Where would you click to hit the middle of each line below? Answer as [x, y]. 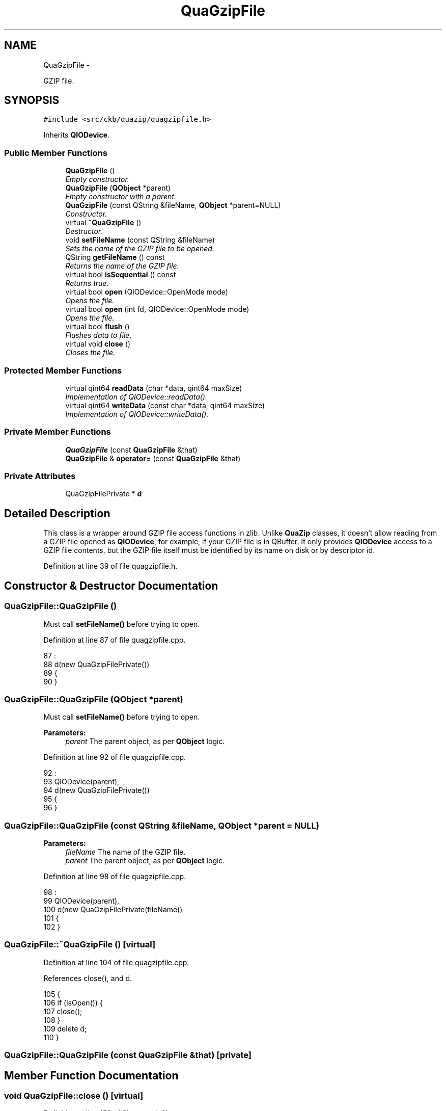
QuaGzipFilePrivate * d [104, 494]
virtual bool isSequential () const [121, 275]
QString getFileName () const [115, 257]
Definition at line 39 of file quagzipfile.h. [110, 566]
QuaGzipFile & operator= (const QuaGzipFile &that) [153, 458]
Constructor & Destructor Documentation [111, 586]
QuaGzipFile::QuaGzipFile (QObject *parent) [94, 699]
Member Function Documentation [91, 1075]
